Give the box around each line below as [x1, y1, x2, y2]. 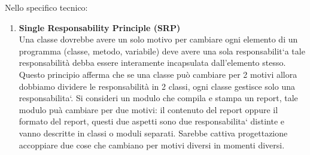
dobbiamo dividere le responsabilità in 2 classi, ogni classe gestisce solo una [19, 80, 295, 92]
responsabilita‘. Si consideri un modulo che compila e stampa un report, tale [19, 92, 298, 104]
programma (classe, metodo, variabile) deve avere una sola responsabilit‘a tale [19, 44, 305, 57]
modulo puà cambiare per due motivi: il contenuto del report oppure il [19, 103, 278, 116]
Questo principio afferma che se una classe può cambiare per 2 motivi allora [19, 68, 297, 80]
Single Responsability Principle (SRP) [19, 21, 181, 34]
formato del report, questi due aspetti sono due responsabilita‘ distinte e [19, 115, 284, 127]
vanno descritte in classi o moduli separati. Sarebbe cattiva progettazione [19, 126, 288, 139]
